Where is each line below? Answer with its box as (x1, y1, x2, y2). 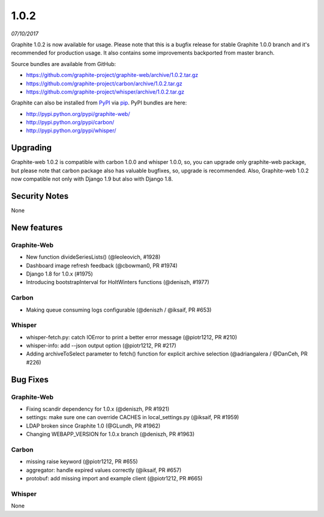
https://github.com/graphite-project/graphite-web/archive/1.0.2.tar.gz (26, 71, 199, 79)
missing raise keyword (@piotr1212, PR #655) (26, 458, 138, 465)
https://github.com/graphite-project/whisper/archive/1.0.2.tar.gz (26, 88, 185, 95)
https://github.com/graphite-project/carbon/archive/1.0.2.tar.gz (26, 80, 182, 87)
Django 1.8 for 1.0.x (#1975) (26, 270, 93, 277)
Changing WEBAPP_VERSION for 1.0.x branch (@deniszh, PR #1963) (26, 431, 195, 438)
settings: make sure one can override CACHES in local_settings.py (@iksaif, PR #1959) (26, 414, 239, 421)
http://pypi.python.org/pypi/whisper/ (26, 127, 116, 135)
